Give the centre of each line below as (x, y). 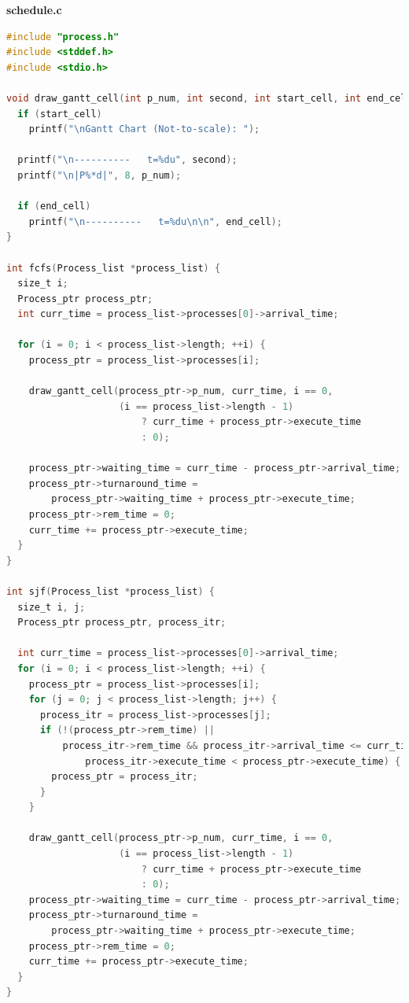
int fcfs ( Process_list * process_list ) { (114, 268)
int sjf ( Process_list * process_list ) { (111, 591)
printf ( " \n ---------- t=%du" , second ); (127, 160)
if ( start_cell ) (60, 114)
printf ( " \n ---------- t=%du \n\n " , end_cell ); (155, 221)
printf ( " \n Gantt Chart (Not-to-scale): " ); (144, 129)
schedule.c (34, 9)
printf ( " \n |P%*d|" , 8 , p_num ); (99, 175)
